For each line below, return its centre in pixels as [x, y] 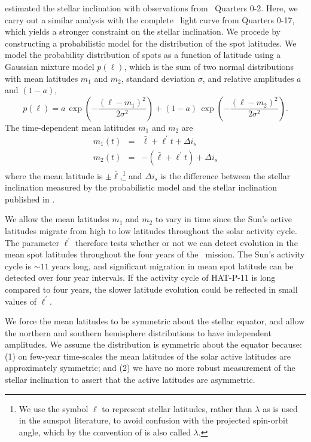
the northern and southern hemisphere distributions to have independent [138, 332]
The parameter [32, 242]
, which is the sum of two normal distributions [209, 66]
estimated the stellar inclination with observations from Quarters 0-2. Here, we [151, 8]
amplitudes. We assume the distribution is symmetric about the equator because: [153, 344]
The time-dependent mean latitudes [70, 127]
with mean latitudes [42, 78]
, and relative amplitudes [248, 78]
